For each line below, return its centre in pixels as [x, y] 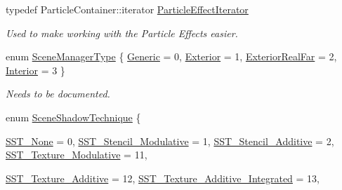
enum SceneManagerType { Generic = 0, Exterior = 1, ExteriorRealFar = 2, [171, 56]
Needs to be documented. [58, 94]
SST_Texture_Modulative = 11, [77, 155]
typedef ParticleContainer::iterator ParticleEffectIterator [127, 9]
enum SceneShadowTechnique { [73, 117]
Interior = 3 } [35, 70]
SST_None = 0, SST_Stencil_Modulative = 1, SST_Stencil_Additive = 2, [170, 141]
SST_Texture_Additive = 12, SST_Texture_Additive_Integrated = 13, [163, 178]
